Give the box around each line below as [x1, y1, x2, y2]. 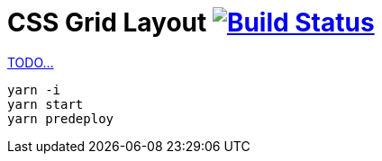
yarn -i [7, 82, 61, 97]
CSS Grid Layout [7, 7, 207, 38]
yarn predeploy [7, 111, 114, 126]
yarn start [7, 96, 84, 112]
